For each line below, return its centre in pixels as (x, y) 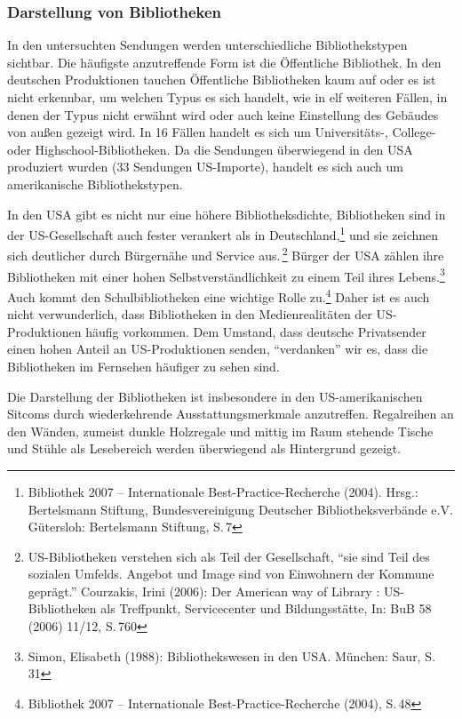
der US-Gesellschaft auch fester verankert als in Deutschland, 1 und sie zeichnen (223, 233)
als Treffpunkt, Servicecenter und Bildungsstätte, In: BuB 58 (266, 608)
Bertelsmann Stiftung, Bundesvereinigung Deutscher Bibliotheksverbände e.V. (240, 509)
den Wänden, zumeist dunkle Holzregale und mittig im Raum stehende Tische (220, 431)
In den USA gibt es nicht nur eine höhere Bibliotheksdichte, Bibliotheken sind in (227, 214)
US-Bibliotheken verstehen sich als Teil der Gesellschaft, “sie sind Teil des (229, 556)
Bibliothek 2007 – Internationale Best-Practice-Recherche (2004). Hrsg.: (223, 491)
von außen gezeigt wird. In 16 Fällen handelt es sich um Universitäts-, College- (222, 132)
